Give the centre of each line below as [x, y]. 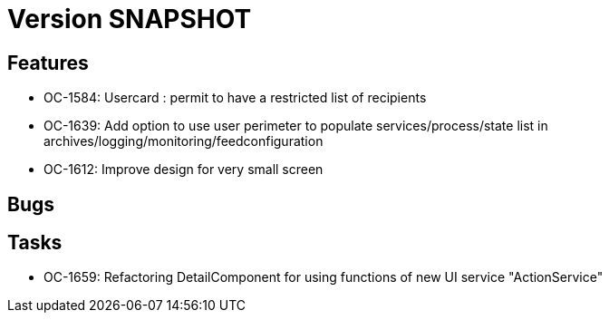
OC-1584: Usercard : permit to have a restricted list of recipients [235, 98]
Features [48, 63]
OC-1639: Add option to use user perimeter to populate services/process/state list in [296, 126]
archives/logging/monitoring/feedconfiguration [184, 141]
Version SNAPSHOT [130, 19]
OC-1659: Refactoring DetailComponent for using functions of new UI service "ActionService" [324, 277]
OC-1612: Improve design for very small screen [184, 170]
